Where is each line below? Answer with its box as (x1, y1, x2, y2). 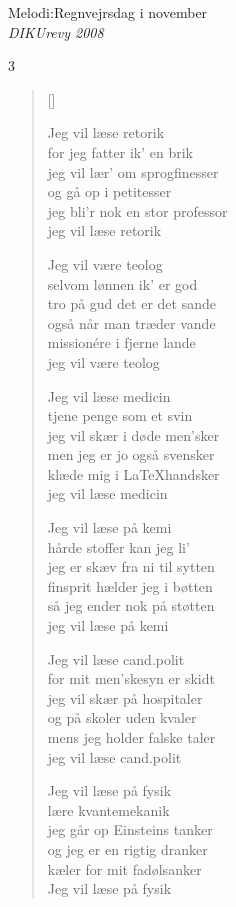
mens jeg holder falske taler (47, 727, 216, 747)
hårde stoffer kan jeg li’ (47, 536, 190, 557)
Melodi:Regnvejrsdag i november (8, 2, 208, 22)
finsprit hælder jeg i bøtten (47, 575, 213, 596)
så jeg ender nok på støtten (47, 595, 215, 616)
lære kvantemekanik (47, 799, 170, 820)
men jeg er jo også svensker (47, 444, 215, 465)
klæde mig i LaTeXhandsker (47, 463, 220, 484)
